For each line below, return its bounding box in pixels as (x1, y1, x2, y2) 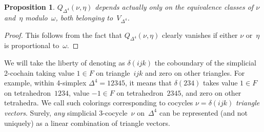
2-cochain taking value (4, 67, 74, 78)
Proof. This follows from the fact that (4, 29, 122, 40)
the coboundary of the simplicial (154, 57, 256, 68)
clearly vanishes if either (161, 29, 238, 40)
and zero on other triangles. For (145, 67, 245, 78)
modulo (25, 12, 48, 23)
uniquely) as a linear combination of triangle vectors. (4, 117, 170, 128)
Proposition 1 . (4, 2, 55, 12)
